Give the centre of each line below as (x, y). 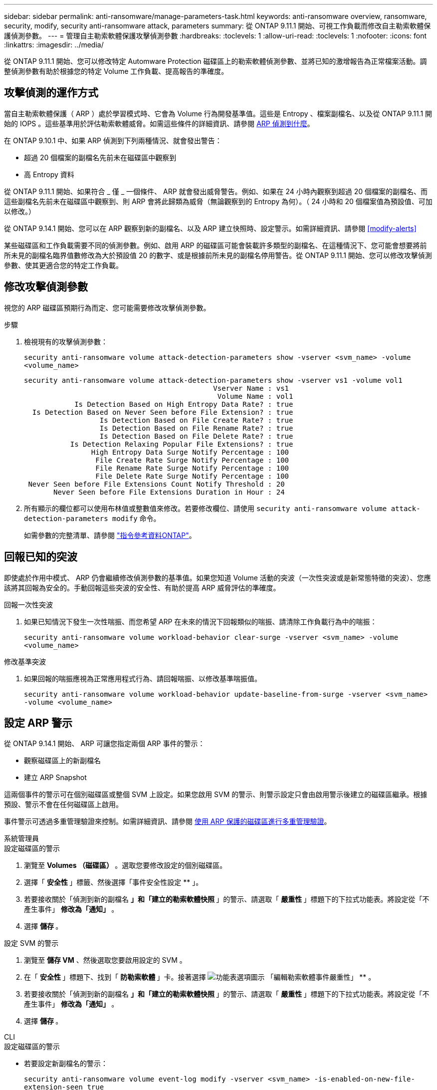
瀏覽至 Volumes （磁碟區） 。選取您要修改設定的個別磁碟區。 (125, 865)
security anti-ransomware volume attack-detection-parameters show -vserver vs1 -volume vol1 (213, 380)
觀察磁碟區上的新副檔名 (62, 761)
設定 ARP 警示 (38, 723)
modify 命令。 (136, 518)
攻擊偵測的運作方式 (51, 93)
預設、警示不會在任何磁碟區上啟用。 (63, 805)
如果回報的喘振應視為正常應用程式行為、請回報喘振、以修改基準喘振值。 (143, 678)
